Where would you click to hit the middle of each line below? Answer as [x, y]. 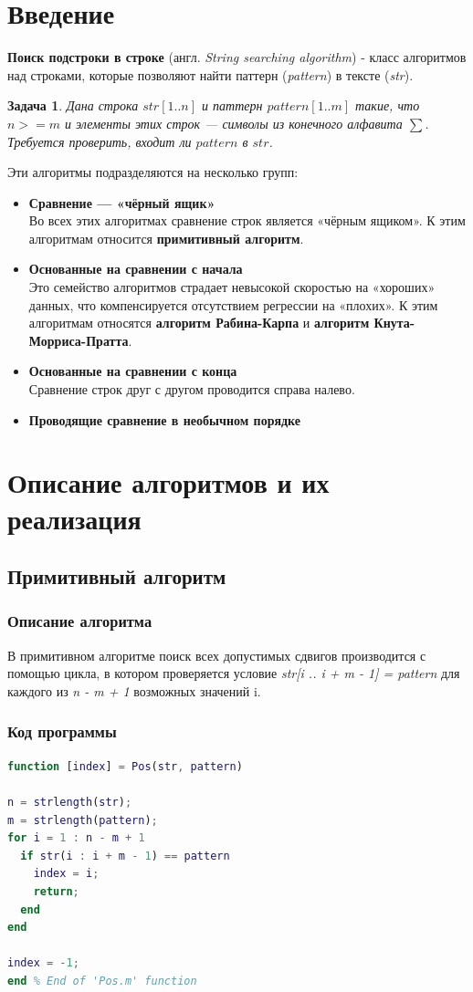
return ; [56, 891]
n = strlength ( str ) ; [70, 802]
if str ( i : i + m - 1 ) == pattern [125, 856]
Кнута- [394, 323]
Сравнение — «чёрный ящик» [122, 202]
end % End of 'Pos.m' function [102, 981]
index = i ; [66, 874]
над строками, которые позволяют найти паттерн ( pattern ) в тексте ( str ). [210, 74]
